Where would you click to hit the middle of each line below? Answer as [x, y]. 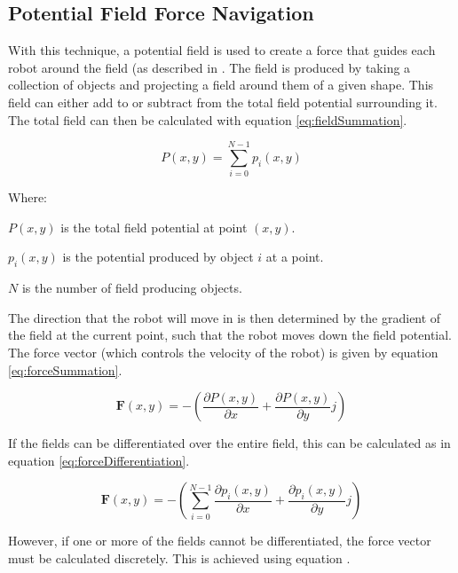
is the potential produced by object [158, 257]
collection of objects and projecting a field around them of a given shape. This [221, 85]
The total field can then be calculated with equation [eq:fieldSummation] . [208, 119]
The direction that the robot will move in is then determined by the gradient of [225, 317]
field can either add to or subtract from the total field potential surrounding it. [223, 102]
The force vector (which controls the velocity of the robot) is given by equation [223, 353]
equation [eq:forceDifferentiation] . [99, 460]
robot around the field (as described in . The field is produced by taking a [209, 67]
